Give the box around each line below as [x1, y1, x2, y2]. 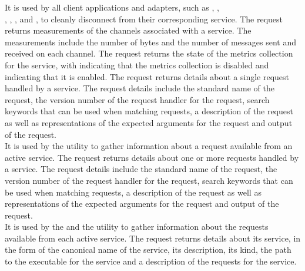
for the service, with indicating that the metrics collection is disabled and [5, 58, 269, 71]
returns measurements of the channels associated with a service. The [5, 24, 252, 37]
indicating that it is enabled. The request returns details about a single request [5, 70, 290, 82]
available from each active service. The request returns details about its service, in [5, 232, 301, 244]
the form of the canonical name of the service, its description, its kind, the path [5, 243, 291, 256]
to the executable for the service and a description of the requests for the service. [5, 255, 297, 267]
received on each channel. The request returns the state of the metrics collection [5, 47, 293, 60]
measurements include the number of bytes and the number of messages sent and [5, 35, 297, 48]
